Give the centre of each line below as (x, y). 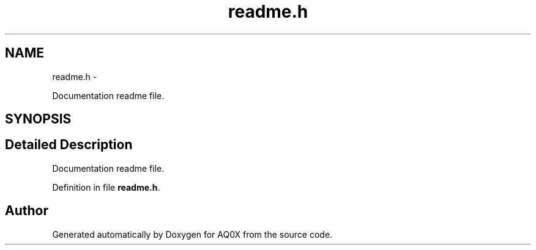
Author (27, 211)
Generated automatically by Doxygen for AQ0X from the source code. (192, 234)
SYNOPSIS (38, 119)
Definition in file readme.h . (106, 187)
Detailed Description (69, 145)
